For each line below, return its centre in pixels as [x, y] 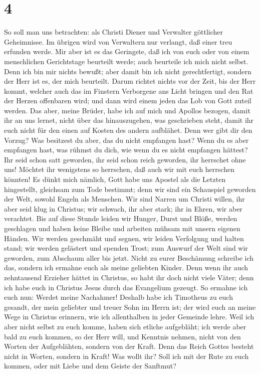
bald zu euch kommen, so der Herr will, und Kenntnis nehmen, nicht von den [122, 336]
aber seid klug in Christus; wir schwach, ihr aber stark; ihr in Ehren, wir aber [123, 208]
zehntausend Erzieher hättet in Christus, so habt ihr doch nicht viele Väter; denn [129, 277]
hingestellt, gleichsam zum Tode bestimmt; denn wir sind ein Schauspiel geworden [130, 189]
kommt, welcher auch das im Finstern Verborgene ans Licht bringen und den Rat [129, 90]
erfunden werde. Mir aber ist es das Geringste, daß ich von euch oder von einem [127, 51]
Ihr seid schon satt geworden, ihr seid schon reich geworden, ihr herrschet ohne [125, 159]
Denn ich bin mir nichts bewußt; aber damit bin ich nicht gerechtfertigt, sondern [128, 71]
